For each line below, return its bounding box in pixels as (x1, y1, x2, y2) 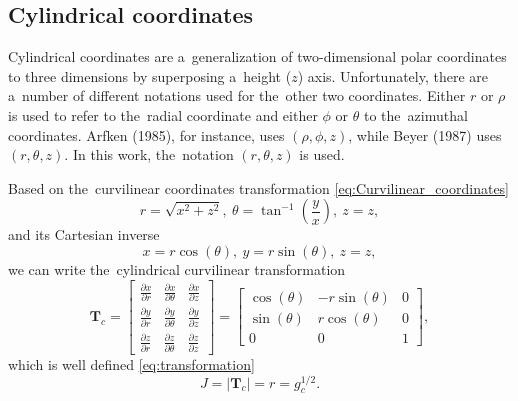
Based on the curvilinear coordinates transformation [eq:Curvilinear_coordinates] (8, 177, 510, 198)
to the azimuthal (364, 104, 468, 125)
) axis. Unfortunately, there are (297, 65, 489, 86)
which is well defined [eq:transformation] (8, 353, 255, 374)
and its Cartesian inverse (8, 224, 160, 245)
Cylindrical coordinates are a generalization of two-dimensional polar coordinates (8, 46, 507, 67)
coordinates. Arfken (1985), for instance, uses (8, 124, 285, 145)
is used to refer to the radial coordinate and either (8, 104, 318, 125)
